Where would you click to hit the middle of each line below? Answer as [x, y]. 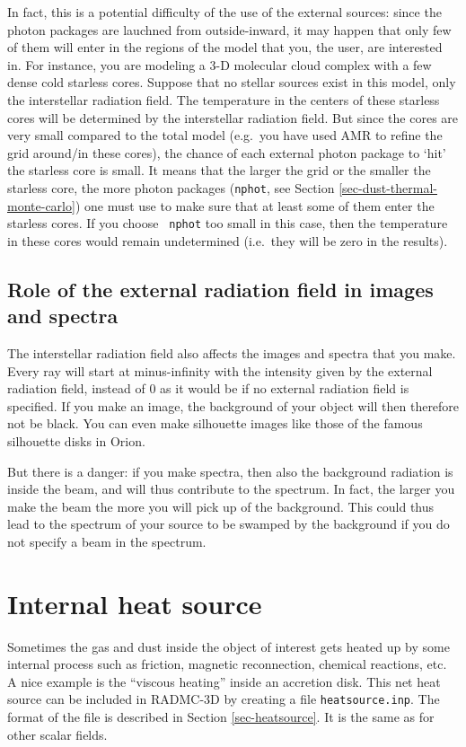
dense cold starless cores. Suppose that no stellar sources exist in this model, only [232, 82]
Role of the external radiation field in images [220, 289]
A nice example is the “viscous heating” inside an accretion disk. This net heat [224, 681]
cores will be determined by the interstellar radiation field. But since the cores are [233, 117]
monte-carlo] [41, 205]
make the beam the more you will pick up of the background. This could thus [221, 506]
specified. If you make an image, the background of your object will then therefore [233, 405]
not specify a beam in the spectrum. [107, 541]
